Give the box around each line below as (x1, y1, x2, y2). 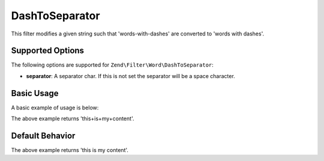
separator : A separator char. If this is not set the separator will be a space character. (26, 72, 235, 79)
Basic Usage (11, 88, 59, 99)
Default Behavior (11, 130, 76, 141)
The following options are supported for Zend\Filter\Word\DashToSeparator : (11, 61, 214, 68)
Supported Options (11, 46, 84, 56)
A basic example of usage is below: (11, 104, 99, 111)
